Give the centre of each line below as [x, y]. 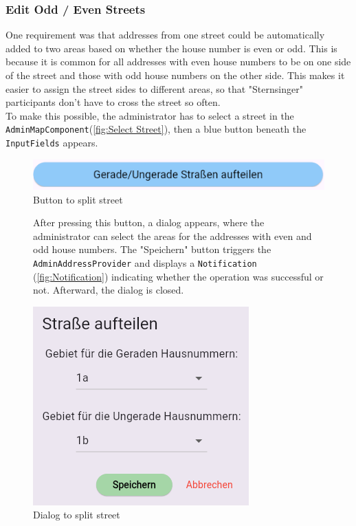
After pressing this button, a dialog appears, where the [149, 222]
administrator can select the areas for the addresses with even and [173, 235]
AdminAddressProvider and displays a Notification [145, 263]
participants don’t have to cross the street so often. [113, 102]
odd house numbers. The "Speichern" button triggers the [152, 249]
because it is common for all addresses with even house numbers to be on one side [178, 62]
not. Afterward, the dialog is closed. [109, 290]
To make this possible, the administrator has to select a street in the [150, 115]
